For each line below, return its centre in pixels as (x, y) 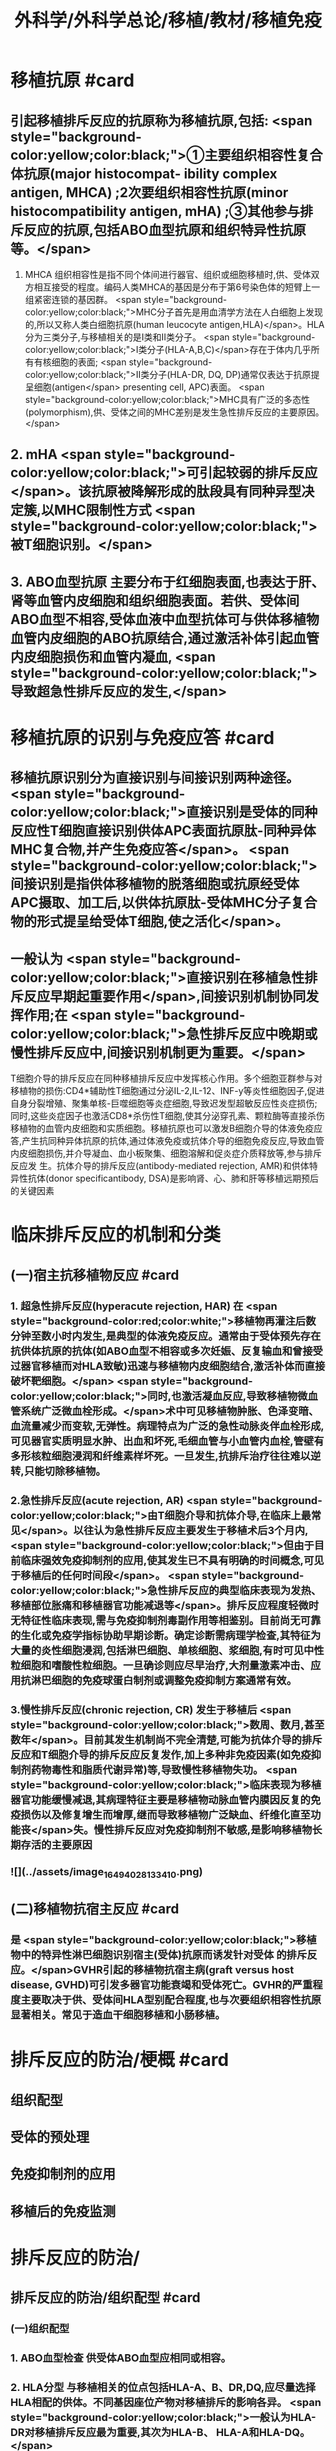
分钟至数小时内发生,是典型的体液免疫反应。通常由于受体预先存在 (166, 1336)
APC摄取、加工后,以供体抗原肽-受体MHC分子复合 (164, 902)
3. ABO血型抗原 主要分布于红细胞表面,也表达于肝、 (167, 581)
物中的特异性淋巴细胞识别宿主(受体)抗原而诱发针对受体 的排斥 (159, 1955)
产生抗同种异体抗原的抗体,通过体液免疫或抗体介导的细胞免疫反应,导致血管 (173, 1141)
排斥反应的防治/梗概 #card (120, 2060)
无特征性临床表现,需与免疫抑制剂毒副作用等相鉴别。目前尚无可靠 (166, 1620)
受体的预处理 (50, 2136)
